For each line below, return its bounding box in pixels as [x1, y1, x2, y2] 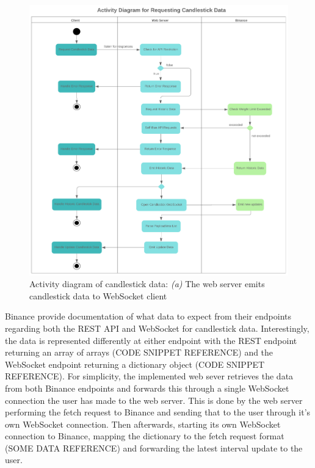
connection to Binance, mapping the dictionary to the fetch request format [5, 430, 284, 442]
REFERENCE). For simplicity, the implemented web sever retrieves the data [5, 370, 294, 382]
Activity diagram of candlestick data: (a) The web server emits [29, 277, 265, 290]
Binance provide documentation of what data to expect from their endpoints [5, 310, 292, 323]
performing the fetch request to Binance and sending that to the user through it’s [5, 406, 311, 419]
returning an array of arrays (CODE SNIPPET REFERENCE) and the [5, 346, 273, 359]
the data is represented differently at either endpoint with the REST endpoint [5, 334, 297, 346]
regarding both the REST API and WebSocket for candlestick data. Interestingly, [5, 321, 310, 334]
